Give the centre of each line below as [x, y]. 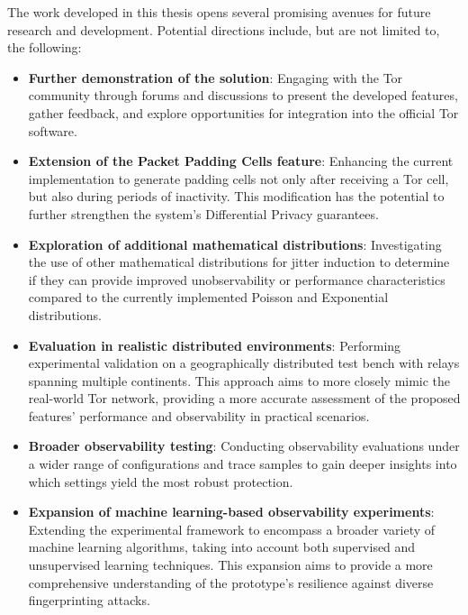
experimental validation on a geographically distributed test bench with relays [244, 363]
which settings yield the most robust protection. [161, 481]
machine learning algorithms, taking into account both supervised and [222, 547]
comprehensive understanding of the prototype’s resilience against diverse [231, 582]
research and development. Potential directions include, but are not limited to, [224, 29]
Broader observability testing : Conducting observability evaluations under [244, 446]
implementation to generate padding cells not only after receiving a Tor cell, [238, 178]
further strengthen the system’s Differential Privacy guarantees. [203, 213]
